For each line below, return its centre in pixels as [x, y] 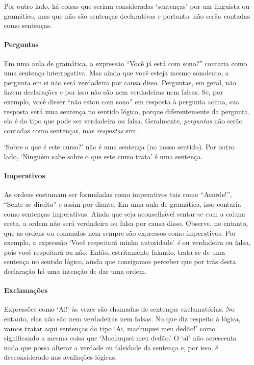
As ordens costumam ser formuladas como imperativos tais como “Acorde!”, [118, 194]
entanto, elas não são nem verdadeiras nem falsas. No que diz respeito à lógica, [122, 319]
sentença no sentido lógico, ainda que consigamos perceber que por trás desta [120, 261]
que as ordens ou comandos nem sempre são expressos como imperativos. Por [120, 232]
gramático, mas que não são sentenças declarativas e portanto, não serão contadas [127, 15]
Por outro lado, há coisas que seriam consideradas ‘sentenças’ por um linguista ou [127, 6]
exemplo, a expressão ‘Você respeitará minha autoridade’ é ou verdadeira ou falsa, [127, 242]
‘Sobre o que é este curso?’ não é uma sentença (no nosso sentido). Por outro [119, 147]
